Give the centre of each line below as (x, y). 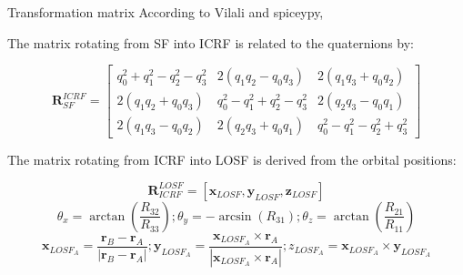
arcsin (235, 216)
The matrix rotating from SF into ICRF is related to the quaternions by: (211, 42)
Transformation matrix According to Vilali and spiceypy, (166, 12)
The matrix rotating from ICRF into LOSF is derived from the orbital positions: (232, 160)
